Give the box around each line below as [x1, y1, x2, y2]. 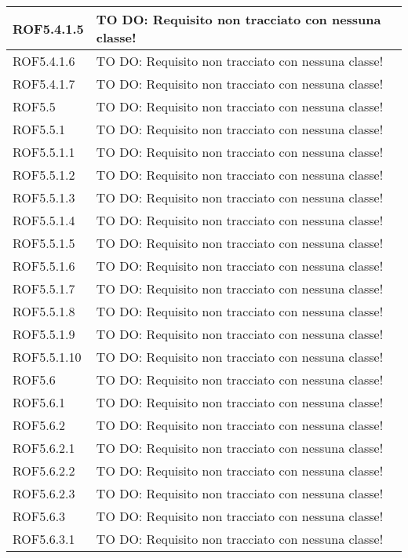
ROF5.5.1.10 [13, 348, 82, 366]
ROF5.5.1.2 [13, 166, 75, 184]
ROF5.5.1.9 [13, 325, 75, 343]
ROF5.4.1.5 [13, 19, 84, 38]
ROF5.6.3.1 [13, 530, 75, 548]
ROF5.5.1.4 [13, 211, 75, 229]
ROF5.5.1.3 [13, 188, 75, 206]
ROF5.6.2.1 [13, 439, 75, 457]
